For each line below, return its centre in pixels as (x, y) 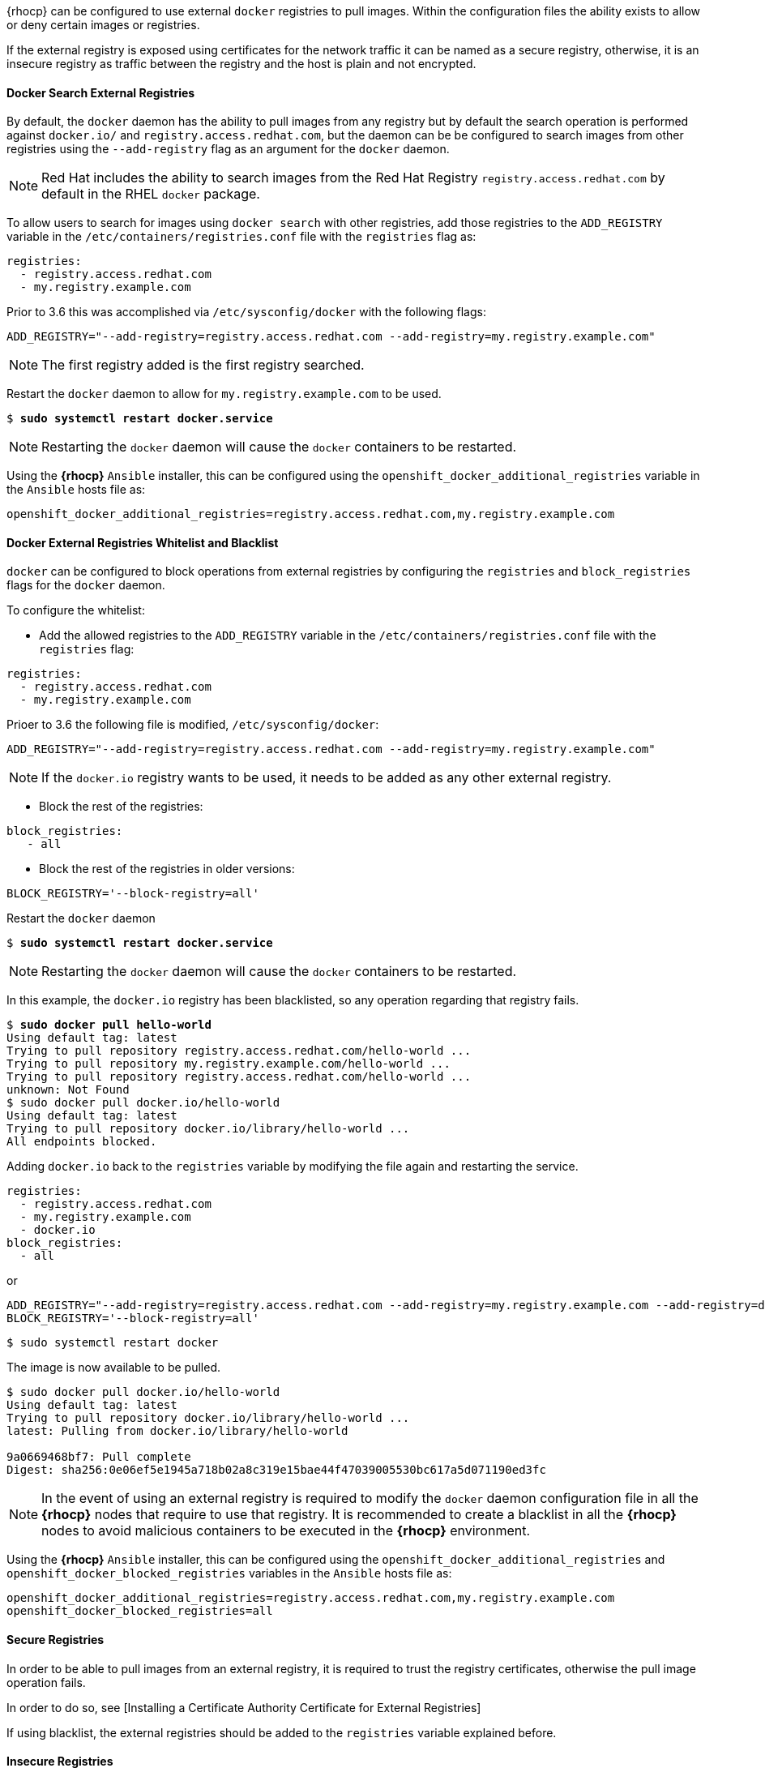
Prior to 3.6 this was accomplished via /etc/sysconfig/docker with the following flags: (246, 312)
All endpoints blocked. (82, 1142)
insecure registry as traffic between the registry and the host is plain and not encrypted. (241, 64)
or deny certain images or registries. (103, 25)
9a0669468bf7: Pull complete (99, 1457)
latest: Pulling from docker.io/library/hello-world (177, 1431)
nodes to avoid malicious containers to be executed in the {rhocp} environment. (286, 1531)
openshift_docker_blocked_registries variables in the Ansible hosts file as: (229, 1573)
